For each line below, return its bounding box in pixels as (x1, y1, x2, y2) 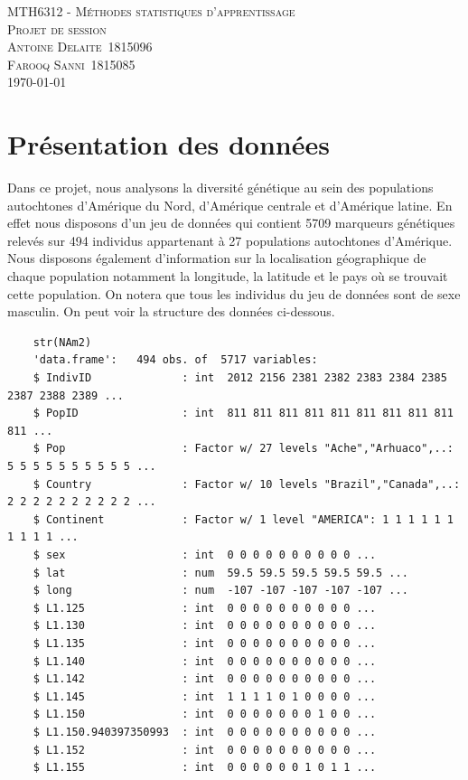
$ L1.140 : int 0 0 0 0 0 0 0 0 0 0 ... (33, 654, 377, 668)
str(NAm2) (33, 335, 92, 349)
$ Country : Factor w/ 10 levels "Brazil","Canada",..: (33, 477, 461, 491)
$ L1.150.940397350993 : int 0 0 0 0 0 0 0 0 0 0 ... (33, 725, 377, 738)
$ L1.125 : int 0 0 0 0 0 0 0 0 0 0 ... (33, 601, 377, 615)
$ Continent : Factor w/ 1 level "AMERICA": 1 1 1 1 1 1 (33, 512, 454, 526)
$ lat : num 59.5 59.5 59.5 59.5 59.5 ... (33, 566, 408, 579)
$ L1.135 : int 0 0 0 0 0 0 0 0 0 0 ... (33, 636, 377, 650)
